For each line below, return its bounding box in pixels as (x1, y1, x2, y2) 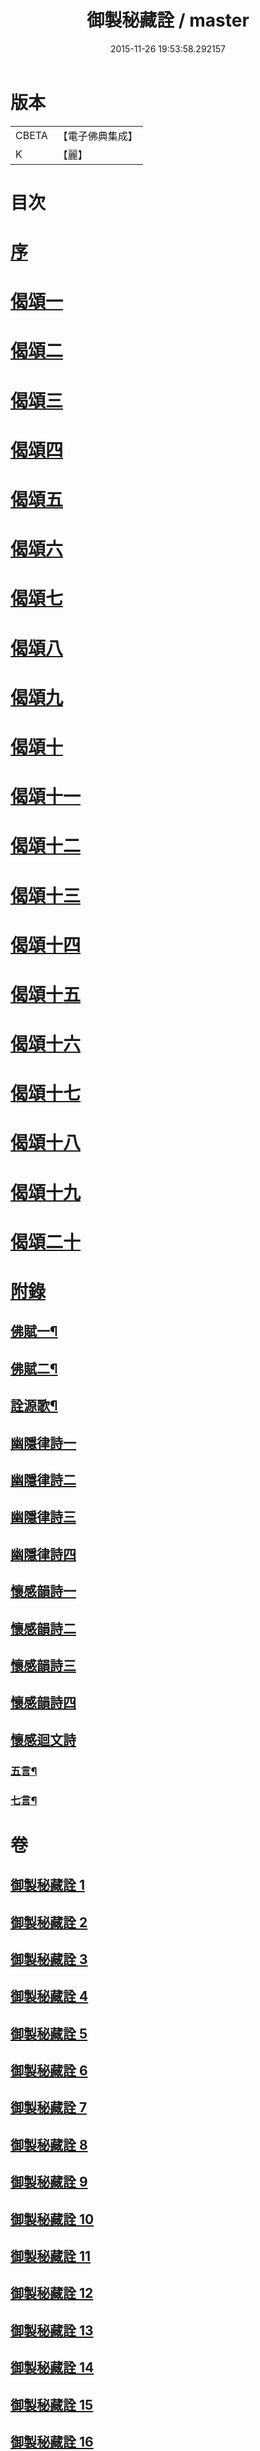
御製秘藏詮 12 (10, 2285, 94, 2302)
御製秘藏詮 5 (10, 2025, 88, 2042)
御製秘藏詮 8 (10, 2136, 88, 2153)
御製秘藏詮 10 (10, 2211, 95, 2228)
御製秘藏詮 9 (10, 2174, 88, 2191)
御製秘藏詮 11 (10, 2248, 92, 2265)
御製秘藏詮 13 (10, 2322, 94, 2339)
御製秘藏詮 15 (10, 2396, 94, 2413)
